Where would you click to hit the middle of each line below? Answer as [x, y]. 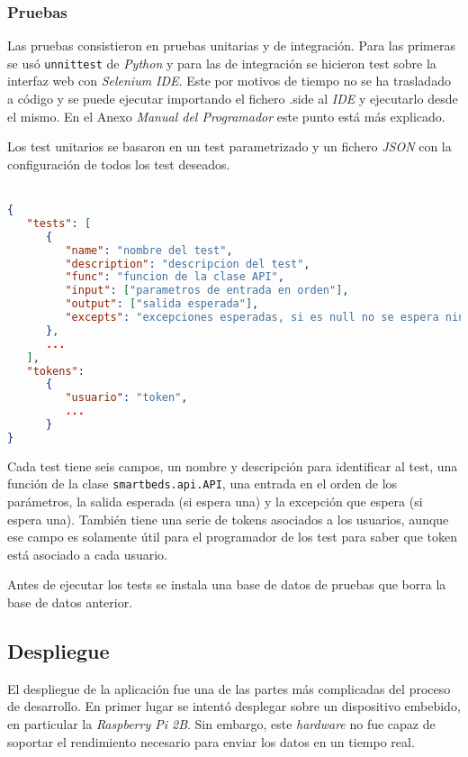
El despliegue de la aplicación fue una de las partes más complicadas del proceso [229, 688]
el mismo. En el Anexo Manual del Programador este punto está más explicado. [226, 116]
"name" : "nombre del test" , [149, 250]
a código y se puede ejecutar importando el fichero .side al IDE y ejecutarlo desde [233, 99]
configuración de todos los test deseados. [119, 164]
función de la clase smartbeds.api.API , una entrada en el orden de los [202, 483]
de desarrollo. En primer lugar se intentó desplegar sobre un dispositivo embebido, [234, 706]
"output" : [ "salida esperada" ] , [162, 304]
